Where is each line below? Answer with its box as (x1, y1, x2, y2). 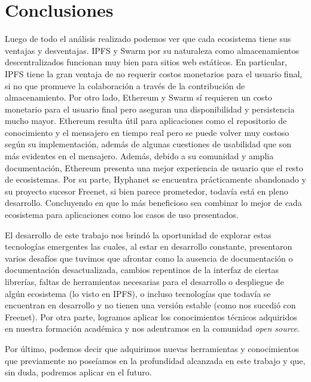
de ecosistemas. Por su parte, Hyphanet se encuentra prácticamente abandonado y (5, 173, 306, 186)
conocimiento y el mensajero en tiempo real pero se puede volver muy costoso (5, 126, 289, 138)
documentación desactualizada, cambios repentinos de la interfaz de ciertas (5, 263, 279, 276)
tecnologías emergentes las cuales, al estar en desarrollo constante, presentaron (5, 240, 292, 253)
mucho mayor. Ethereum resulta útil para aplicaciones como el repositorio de (5, 114, 287, 127)
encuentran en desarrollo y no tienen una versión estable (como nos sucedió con (5, 299, 296, 311)
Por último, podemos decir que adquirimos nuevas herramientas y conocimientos (5, 342, 299, 354)
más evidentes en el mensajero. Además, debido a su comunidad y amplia (5, 150, 274, 162)
